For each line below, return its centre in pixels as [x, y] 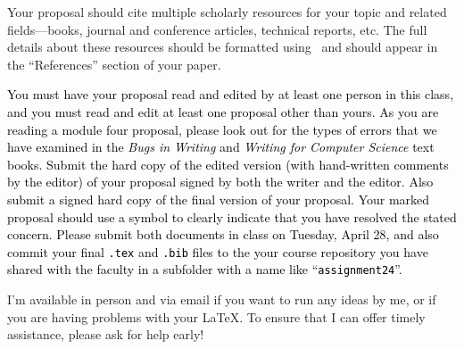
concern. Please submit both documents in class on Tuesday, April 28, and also [223, 234]
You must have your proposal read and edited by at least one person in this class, [231, 94]
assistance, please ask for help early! [106, 334]
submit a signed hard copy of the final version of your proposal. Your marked [219, 199]
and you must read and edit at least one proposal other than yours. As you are [223, 111]
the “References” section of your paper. [114, 64]
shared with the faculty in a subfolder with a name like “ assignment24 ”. [205, 269]
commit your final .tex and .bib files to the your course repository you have [218, 251]
